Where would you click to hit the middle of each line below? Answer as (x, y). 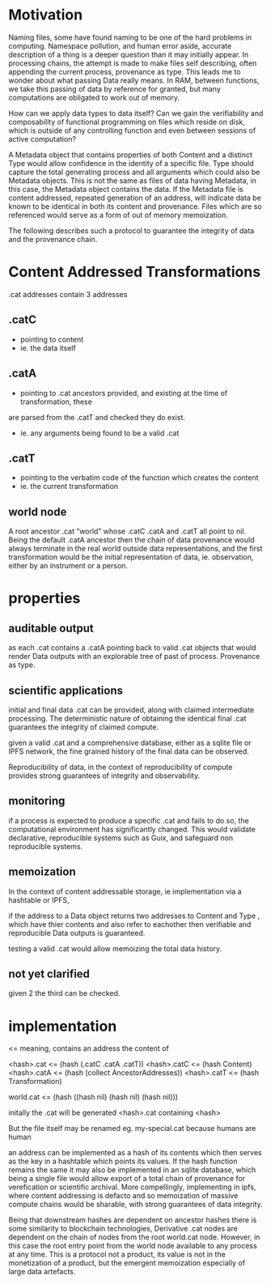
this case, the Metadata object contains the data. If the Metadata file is (126, 189)
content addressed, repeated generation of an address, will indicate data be (135, 198)
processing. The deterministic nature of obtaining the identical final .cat (127, 718)
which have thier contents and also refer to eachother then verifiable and (130, 924)
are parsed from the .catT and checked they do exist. (97, 417)
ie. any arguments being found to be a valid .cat (100, 433)
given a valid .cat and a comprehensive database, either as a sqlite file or (130, 742)
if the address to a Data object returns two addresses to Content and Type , (134, 916)
